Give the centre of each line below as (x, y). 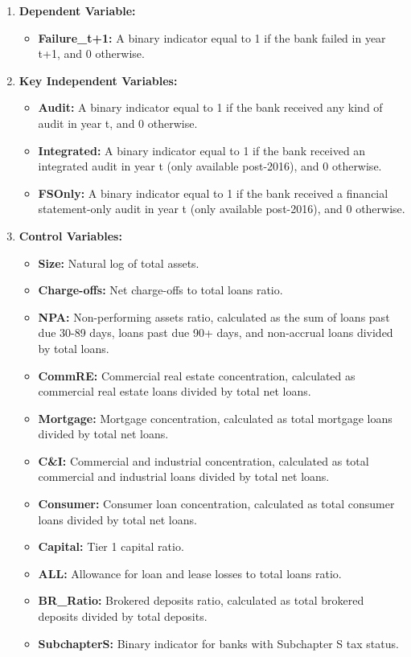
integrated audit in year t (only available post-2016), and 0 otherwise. (210, 166)
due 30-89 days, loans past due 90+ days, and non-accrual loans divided (216, 333)
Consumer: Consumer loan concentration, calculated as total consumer (216, 504)
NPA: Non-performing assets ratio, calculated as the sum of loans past (214, 316)
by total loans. (74, 348)
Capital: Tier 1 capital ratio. (111, 546)
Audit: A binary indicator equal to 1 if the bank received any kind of (210, 107)
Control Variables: (70, 235)
